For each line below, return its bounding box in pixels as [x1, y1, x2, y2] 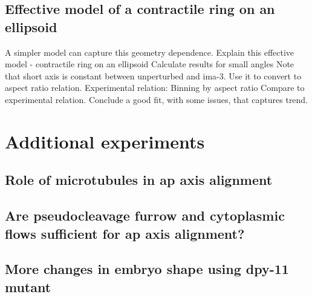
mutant [5, 277, 51, 296]
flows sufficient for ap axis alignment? [5, 224, 245, 242]
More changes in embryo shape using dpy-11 [5, 259, 289, 278]
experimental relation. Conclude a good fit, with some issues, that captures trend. [5, 93, 308, 105]
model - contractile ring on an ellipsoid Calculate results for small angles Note [5, 58, 294, 70]
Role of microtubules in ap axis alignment [5, 170, 273, 189]
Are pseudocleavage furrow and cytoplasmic [5, 206, 285, 225]
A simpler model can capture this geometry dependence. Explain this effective [5, 45, 294, 58]
